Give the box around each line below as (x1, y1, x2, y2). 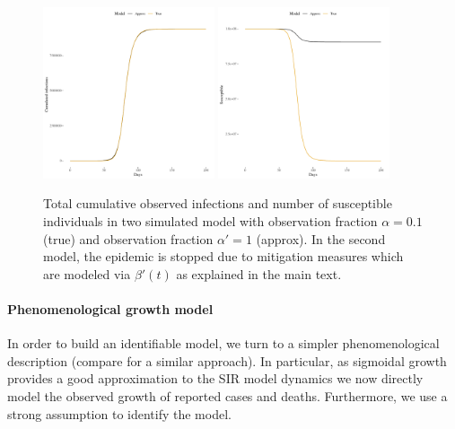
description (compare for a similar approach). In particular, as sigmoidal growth (7, 351, 447, 370)
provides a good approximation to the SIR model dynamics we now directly (7, 369, 424, 388)
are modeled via (43, 264, 131, 283)
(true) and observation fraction (43, 229, 214, 248)
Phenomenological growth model (7, 299, 214, 318)
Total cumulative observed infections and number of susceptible (43, 194, 392, 213)
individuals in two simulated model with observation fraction (43, 211, 378, 230)
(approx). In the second (256, 229, 386, 248)
